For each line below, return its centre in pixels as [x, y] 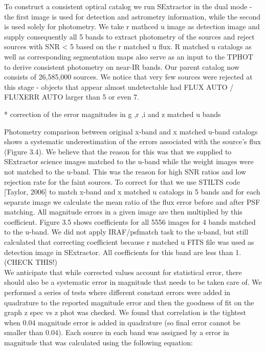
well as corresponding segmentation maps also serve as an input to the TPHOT [129, 56]
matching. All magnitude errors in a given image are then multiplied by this [123, 212]
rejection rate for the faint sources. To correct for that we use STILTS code [122, 181]
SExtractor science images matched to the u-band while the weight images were [129, 161]
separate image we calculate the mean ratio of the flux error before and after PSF [132, 201]
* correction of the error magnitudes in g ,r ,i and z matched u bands [113, 114]
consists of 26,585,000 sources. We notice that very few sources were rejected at [128, 77]
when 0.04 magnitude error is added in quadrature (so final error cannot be [122, 322]
